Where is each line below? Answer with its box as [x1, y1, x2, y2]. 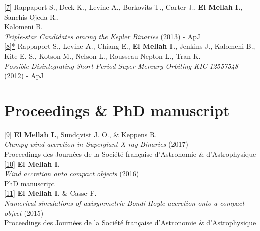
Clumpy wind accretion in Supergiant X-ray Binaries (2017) [4, 139, 188, 149]
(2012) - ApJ [4, 70, 44, 81]
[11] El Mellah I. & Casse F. [4, 188, 97, 198]
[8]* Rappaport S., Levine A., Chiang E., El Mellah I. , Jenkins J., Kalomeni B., [4, 41, 255, 51]
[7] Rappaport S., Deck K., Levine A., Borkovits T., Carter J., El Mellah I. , [4, 2, 243, 12]
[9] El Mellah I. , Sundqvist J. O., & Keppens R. [4, 129, 157, 139]
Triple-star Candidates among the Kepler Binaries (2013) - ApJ [4, 31, 200, 41]
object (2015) [4, 207, 44, 218]
